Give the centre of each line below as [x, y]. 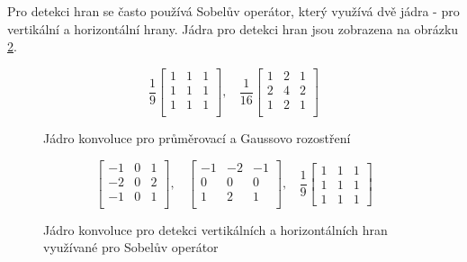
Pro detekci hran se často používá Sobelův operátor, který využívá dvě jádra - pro [233, 11]
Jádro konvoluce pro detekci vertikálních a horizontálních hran [216, 229]
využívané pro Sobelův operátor [131, 247]
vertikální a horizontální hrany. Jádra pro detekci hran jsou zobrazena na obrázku [233, 28]
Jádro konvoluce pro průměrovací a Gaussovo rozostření [197, 137]
